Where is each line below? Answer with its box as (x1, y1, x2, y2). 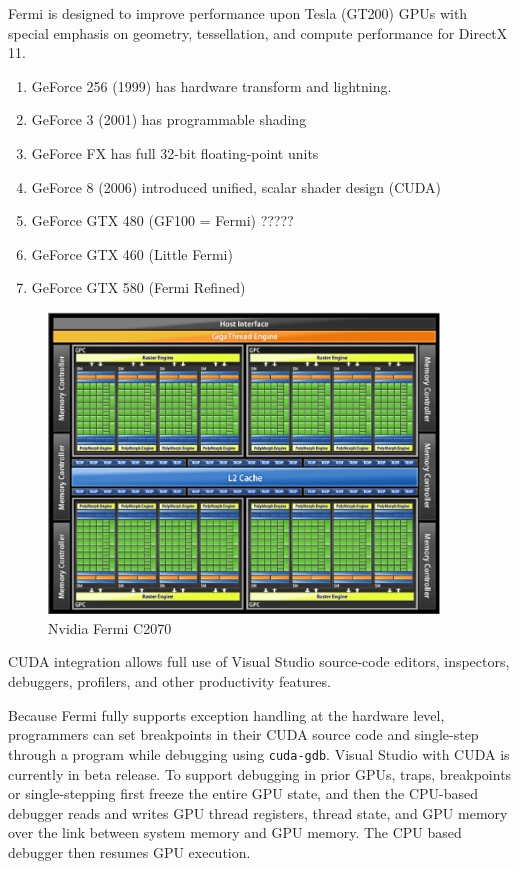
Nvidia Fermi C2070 (48, 617, 172, 638)
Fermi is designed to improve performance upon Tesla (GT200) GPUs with (8, 3, 468, 23)
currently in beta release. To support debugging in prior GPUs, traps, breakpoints (8, 763, 512, 784)
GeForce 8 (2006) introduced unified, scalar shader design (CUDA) (31, 176, 442, 197)
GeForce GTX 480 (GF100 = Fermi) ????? (31, 210, 294, 231)
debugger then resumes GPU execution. (8, 841, 251, 862)
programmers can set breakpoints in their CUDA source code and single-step (8, 724, 479, 745)
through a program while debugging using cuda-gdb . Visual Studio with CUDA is (8, 743, 510, 764)
